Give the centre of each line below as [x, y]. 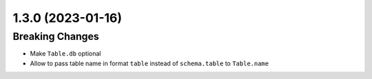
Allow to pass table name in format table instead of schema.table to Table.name [149, 63]
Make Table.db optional [65, 54]
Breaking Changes [56, 36]
